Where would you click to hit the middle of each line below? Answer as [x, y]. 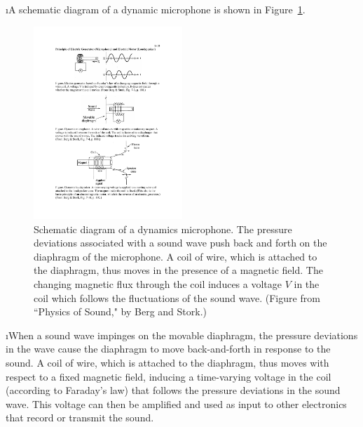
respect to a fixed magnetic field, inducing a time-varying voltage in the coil [169, 376]
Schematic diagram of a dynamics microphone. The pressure [163, 229]
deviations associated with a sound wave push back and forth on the [180, 243]
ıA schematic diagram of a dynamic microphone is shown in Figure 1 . [156, 9]
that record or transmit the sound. [80, 418]
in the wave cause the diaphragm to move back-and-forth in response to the [168, 349]
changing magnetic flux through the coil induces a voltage [158, 284]
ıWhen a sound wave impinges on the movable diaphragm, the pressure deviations [182, 335]
